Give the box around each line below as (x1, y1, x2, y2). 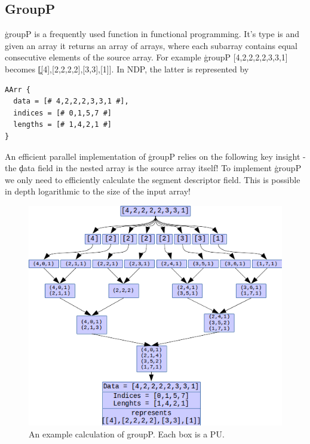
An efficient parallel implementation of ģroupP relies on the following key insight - (5, 150, 306, 162)
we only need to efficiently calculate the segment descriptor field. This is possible (5, 173, 300, 185)
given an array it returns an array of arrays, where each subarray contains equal (5, 39, 297, 51)
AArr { (5, 85, 30, 94)
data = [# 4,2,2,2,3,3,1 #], (13, 97, 129, 106)
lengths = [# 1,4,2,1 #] (13, 120, 112, 129)
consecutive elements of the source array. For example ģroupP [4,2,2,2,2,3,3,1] (5, 51, 288, 63)
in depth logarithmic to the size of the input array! (5, 185, 191, 197)
